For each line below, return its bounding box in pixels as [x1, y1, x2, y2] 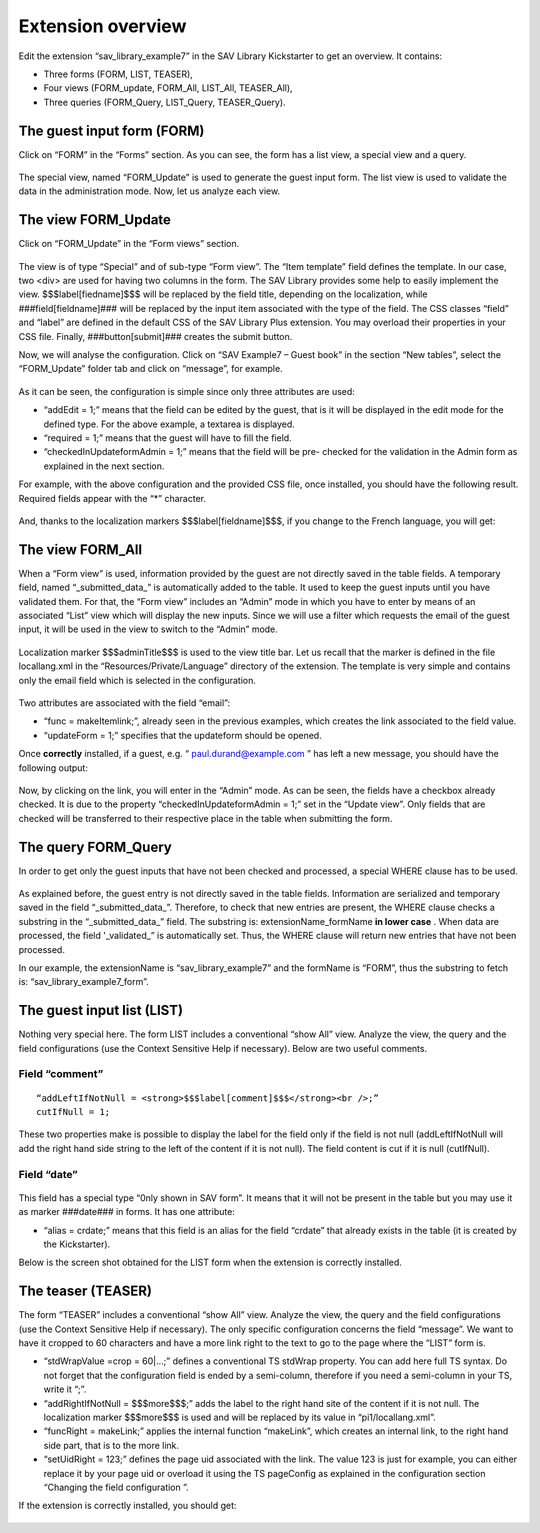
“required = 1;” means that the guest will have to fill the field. [43, 432, 292, 444]
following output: [18, 761, 89, 774]
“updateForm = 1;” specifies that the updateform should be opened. [43, 729, 322, 741]
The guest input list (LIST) [18, 1002, 184, 1019]
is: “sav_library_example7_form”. [18, 976, 149, 988]
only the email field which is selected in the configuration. [18, 674, 257, 686]
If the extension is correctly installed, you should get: [18, 1500, 237, 1512]
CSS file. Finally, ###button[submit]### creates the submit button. [18, 330, 293, 342]
